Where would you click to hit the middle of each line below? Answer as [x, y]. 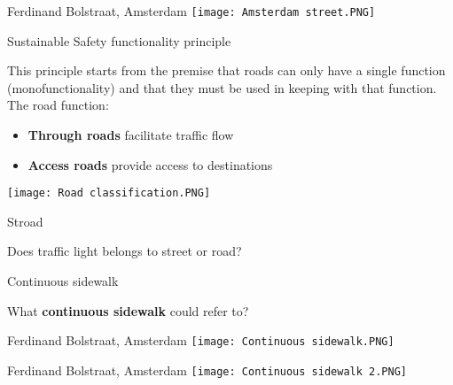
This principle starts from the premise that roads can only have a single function [226, 70]
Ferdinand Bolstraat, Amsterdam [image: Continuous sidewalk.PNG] [201, 340]
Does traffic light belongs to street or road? [125, 251]
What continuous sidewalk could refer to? [128, 310]
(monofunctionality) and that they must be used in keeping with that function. [222, 87]
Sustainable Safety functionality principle [119, 40]
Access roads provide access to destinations [150, 164]
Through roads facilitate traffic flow [131, 135]
